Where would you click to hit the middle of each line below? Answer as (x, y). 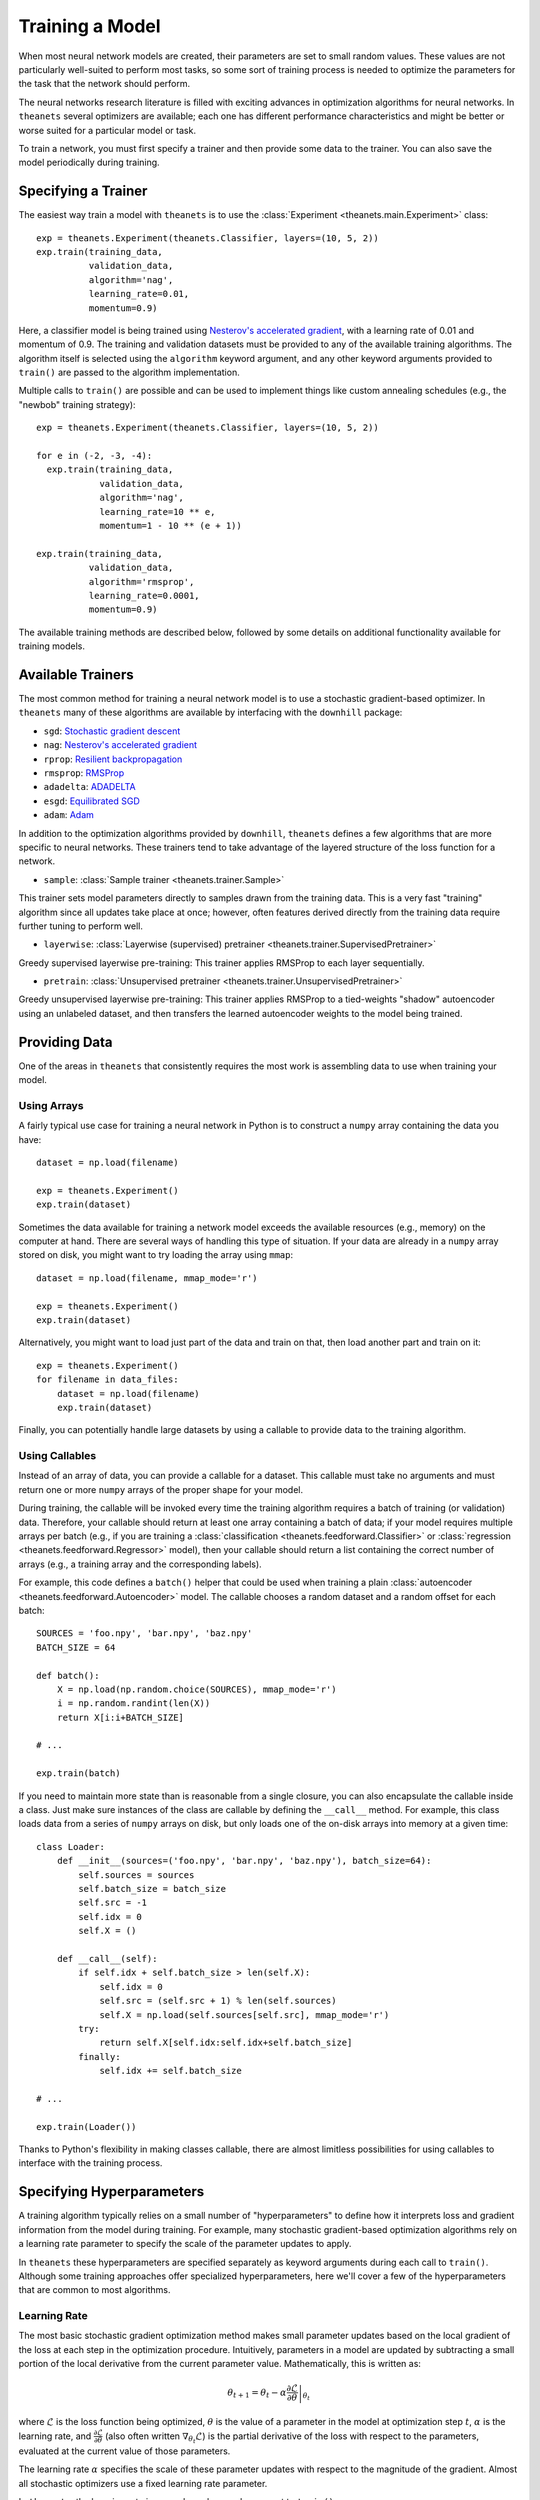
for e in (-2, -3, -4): (94, 456)
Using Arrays (51, 1105)
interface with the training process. (90, 2163)
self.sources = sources (136, 1874)
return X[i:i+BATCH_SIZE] (120, 1717)
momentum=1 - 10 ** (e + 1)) (170, 525)
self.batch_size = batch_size (152, 1888)
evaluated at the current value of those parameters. (124, 2451)
